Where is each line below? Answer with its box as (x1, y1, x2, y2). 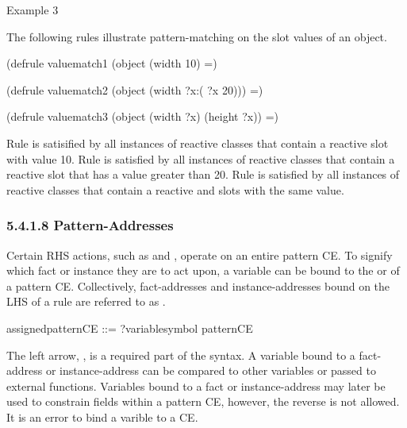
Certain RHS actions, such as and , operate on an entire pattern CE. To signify (6, 246, 393, 263)
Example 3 (6, 2, 59, 17)
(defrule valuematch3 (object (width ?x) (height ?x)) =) (6, 108, 279, 125)
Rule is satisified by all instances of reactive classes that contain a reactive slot (6, 134, 389, 151)
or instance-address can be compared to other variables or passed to (45, 362, 376, 379)
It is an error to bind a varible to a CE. (6, 408, 198, 425)
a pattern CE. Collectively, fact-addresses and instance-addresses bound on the (6, 277, 390, 294)
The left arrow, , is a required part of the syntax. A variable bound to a (6, 346, 355, 363)
